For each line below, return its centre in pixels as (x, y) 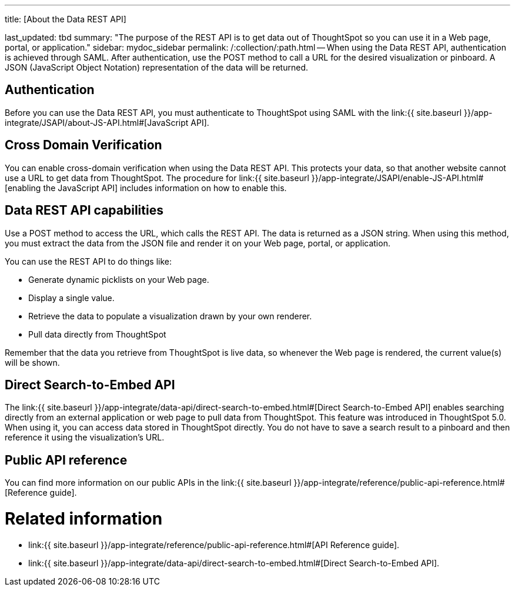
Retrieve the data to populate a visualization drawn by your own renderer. (170, 316)
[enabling (23, 188)
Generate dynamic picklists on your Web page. (119, 279)
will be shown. (32, 362)
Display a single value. (71, 298)
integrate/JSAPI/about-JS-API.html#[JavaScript (97, 122)
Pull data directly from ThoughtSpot (97, 334)
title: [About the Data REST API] (66, 19)
